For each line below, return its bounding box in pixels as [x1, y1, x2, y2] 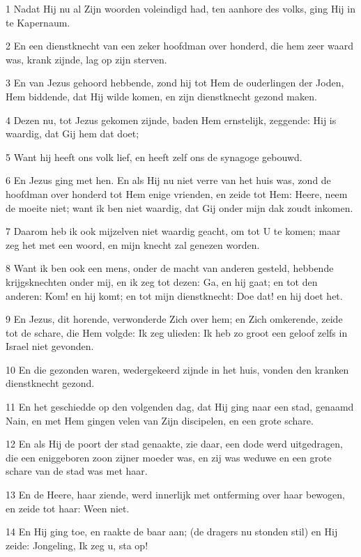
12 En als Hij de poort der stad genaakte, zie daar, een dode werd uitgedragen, [6, 436, 343, 451]
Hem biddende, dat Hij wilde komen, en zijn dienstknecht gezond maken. [6, 89, 317, 103]
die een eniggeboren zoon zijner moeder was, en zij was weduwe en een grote [6, 450, 332, 464]
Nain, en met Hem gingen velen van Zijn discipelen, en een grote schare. [6, 413, 314, 427]
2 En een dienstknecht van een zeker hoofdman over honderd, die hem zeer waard [6, 38, 353, 53]
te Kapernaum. [6, 15, 70, 29]
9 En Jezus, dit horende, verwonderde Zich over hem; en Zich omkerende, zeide [6, 312, 343, 326]
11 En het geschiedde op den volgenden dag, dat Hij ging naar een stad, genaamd [6, 399, 354, 414]
